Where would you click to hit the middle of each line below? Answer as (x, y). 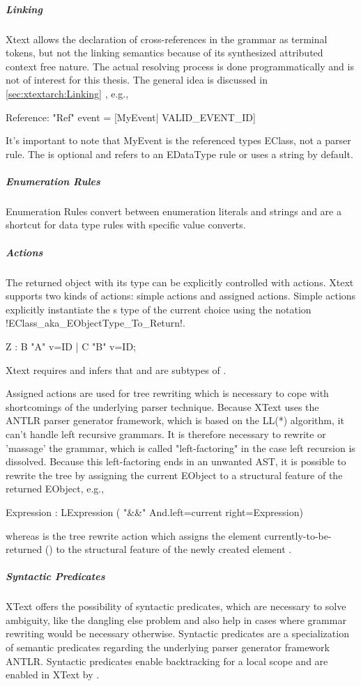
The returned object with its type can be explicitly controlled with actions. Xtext (180, 282)
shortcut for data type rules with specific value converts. (126, 225)
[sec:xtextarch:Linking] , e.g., (67, 93)
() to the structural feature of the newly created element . (168, 549)
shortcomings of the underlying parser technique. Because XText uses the (162, 406)
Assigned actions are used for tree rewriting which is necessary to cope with (167, 393)
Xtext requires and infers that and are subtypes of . (116, 369)
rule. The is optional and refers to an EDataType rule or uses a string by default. (179, 154)
